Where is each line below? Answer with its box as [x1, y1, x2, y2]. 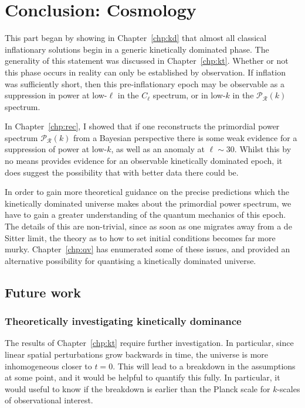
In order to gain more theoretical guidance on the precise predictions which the [5, 186, 289, 198]
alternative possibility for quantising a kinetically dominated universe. [5, 254, 256, 266]
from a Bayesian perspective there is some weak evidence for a [73, 131, 297, 143]
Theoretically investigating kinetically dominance [5, 314, 242, 328]
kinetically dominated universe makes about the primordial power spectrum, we [5, 197, 292, 209]
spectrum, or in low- [152, 89, 226, 101]
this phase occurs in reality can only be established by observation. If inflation [5, 66, 286, 78]
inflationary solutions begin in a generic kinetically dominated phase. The [5, 43, 269, 55]
